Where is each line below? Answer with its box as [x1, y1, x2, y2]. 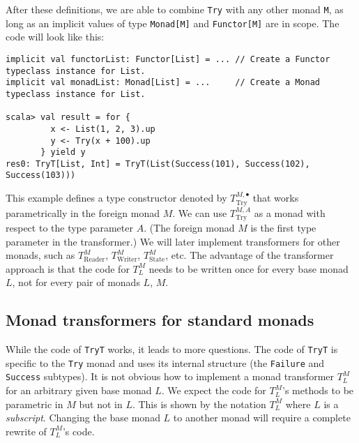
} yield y [40, 147, 86, 158]
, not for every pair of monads [12, 275, 140, 290]
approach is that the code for [6, 261, 130, 276]
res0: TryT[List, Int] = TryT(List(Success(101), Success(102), [6, 158, 310, 169]
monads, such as [6, 248, 75, 262]
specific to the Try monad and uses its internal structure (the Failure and [6, 355, 325, 370]
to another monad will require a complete [173, 410, 351, 425]
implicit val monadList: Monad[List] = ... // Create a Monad [6, 77, 321, 88]
